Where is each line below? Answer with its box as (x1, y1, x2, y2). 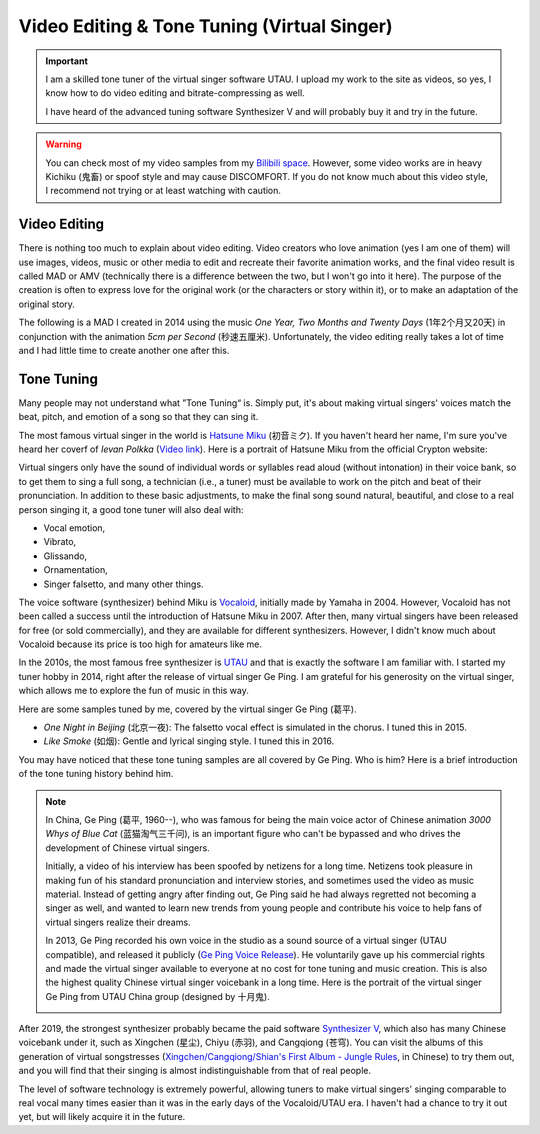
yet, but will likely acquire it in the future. (18, 1111, 186, 1123)
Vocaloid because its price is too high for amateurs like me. (18, 638, 263, 650)
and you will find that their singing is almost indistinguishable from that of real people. (18, 1065, 372, 1077)
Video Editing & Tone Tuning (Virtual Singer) (18, 15, 393, 37)
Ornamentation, (43, 564, 109, 576)
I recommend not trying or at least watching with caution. (45, 185, 282, 197)
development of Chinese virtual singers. (45, 841, 210, 854)
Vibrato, (43, 536, 77, 548)
